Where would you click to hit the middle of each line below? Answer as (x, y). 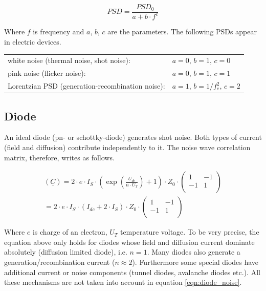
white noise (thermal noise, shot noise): (69, 60)
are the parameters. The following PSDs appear (182, 32)
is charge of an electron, (70, 232)
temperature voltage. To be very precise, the (190, 232)
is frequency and (59, 32)
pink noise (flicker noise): (47, 73)
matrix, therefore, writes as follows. (59, 157)
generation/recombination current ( (60, 262)
